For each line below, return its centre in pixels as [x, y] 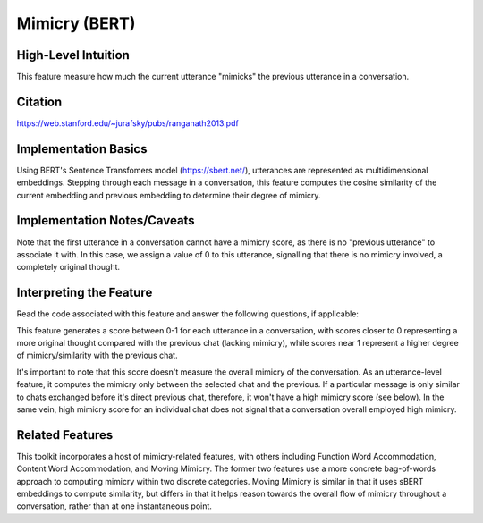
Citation [39, 101]
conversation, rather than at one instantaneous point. [114, 506]
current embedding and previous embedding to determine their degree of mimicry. [169, 195]
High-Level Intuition [73, 55]
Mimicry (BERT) [76, 23]
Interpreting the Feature [85, 293]
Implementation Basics [82, 149]
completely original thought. [68, 267]
